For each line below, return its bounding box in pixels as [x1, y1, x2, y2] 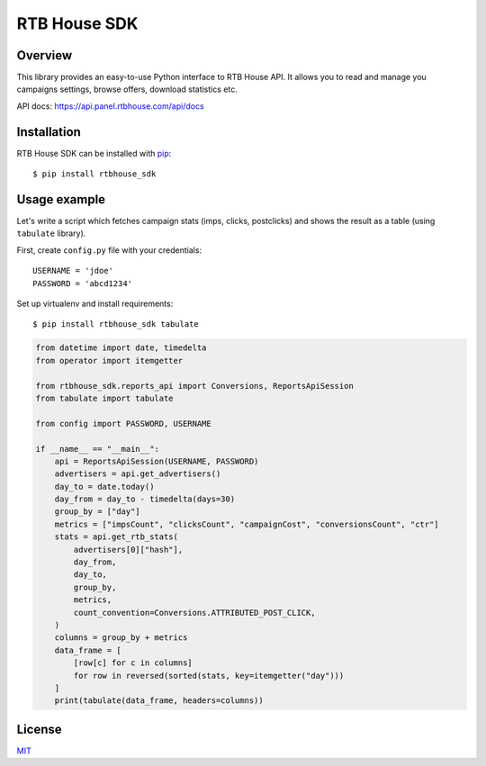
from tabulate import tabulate [35, 392, 175, 403]
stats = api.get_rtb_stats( [54, 532, 179, 542]
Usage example [16, 192, 106, 207]
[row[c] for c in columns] [73, 658, 193, 668]
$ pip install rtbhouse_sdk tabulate [32, 320, 200, 329]
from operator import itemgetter [35, 356, 184, 365]
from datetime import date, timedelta [35, 343, 207, 353]
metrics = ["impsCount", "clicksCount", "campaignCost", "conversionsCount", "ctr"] [54, 518, 440, 529]
